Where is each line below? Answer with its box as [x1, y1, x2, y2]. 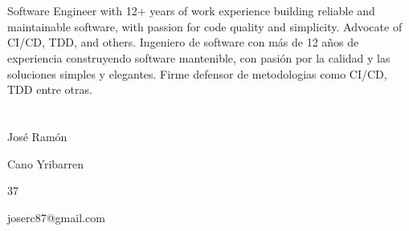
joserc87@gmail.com [7, 209, 105, 225]
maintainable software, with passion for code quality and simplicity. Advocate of [7, 18, 403, 34]
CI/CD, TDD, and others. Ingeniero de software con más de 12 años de [7, 34, 359, 51]
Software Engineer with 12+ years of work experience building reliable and [7, 2, 375, 19]
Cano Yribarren [7, 155, 84, 172]
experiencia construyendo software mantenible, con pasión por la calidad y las [7, 49, 391, 66]
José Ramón [7, 128, 67, 144]
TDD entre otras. [7, 81, 92, 98]
